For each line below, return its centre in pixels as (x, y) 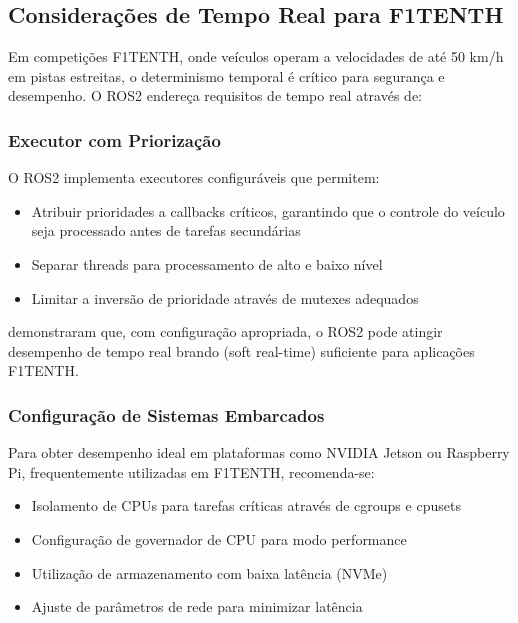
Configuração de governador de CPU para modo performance (219, 538)
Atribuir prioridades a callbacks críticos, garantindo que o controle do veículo (268, 210)
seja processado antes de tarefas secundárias (166, 230)
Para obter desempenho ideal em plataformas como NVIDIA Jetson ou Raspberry (259, 452)
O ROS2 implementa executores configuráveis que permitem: (194, 177)
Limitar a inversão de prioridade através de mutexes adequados (225, 297)
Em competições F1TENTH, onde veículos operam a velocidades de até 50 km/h (256, 56)
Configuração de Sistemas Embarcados (166, 414)
